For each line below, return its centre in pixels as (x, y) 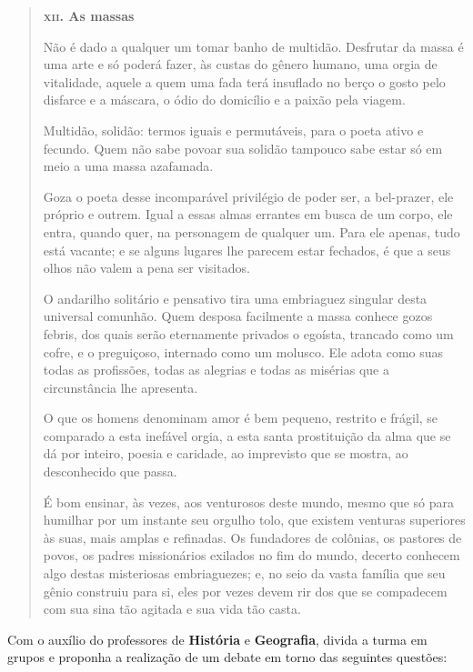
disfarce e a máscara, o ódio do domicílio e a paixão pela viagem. (224, 100)
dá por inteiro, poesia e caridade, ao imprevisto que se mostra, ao (226, 453)
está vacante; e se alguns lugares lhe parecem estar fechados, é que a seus (247, 250)
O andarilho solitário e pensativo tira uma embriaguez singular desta (235, 298)
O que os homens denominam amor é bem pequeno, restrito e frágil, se (241, 418)
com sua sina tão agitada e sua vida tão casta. (172, 609)
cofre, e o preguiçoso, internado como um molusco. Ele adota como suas (243, 351)
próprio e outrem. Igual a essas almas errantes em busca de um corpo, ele (248, 214)
